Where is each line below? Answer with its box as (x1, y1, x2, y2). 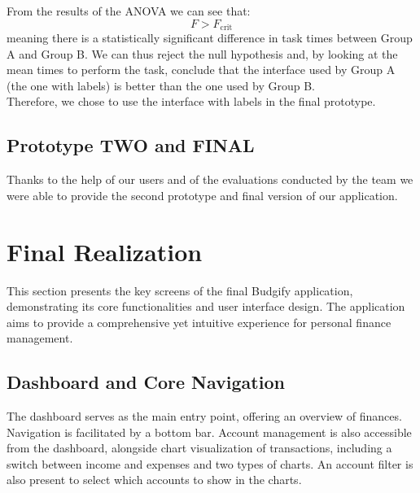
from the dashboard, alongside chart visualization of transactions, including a (7, 439, 392, 456)
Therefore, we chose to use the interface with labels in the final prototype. (7, 93, 376, 110)
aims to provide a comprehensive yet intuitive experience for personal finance (7, 313, 392, 330)
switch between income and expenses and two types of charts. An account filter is (7, 455, 413, 472)
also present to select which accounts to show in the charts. (7, 471, 302, 488)
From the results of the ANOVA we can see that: (7, 2, 251, 19)
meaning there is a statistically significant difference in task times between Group (7, 29, 413, 46)
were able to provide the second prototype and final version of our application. (7, 186, 398, 203)
